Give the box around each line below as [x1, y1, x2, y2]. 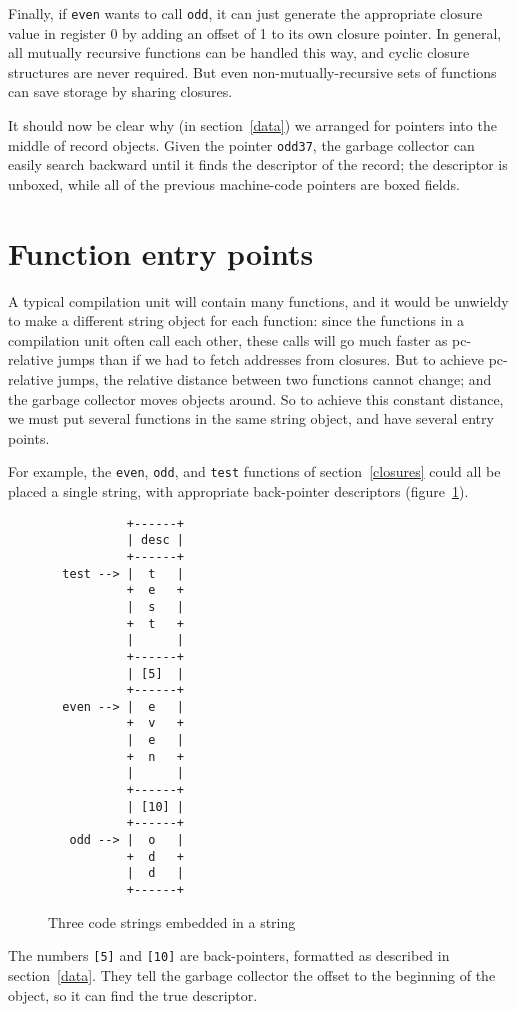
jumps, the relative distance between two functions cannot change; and [57, 368, 492, 389]
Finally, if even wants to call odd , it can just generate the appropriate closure [8, 3, 483, 23]
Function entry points [8, 232, 314, 273]
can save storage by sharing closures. [8, 81, 233, 102]
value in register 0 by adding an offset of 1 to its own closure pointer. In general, [8, 22, 502, 43]
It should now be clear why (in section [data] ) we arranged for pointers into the [8, 115, 497, 136]
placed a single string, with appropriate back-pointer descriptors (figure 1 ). [8, 481, 469, 501]
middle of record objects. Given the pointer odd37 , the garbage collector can [8, 134, 475, 155]
